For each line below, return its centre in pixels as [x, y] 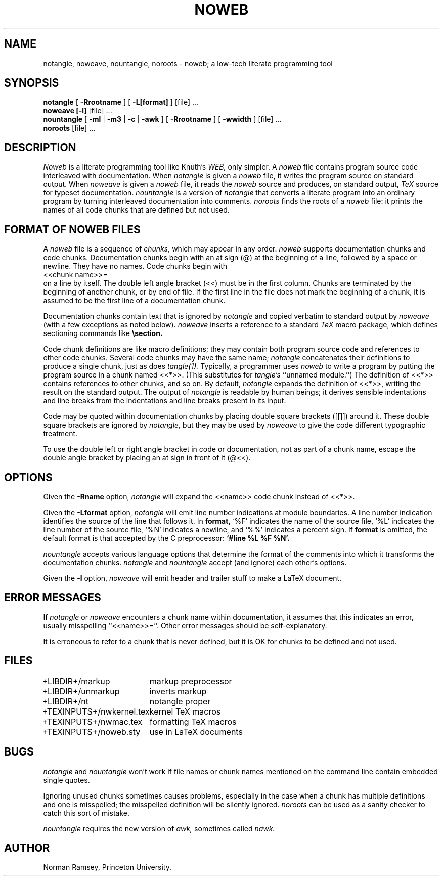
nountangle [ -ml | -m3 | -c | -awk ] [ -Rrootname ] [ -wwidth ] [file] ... [162, 119]
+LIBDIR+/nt [65, 701]
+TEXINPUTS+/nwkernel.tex [96, 711]
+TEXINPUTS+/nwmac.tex [92, 721]
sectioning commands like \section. [103, 333]
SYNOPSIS [32, 83]
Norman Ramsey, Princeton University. [107, 867]
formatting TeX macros [193, 721]
